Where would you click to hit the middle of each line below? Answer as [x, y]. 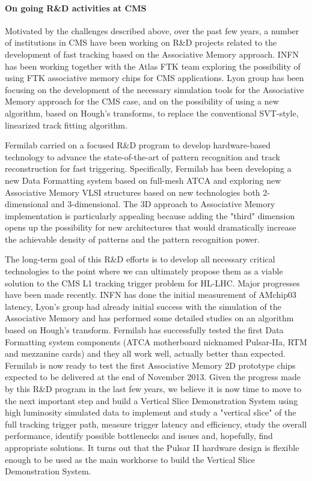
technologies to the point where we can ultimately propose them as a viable [144, 271]
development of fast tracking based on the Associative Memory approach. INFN [152, 54]
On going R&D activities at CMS [76, 8]
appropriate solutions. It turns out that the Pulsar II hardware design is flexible [152, 447]
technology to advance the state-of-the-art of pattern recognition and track [142, 156]
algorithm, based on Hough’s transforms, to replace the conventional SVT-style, [152, 113]
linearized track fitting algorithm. [66, 125]
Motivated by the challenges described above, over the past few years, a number [152, 30]
